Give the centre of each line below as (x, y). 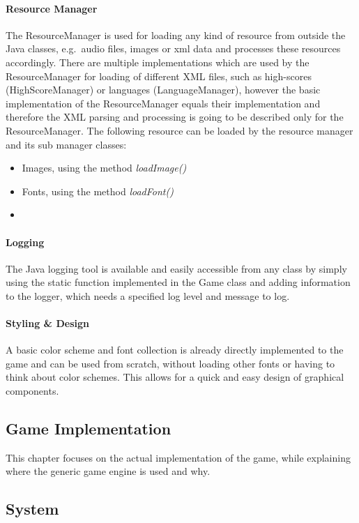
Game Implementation (89, 429)
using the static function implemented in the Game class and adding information (178, 282)
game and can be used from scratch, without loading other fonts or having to (170, 363)
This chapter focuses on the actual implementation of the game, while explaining (178, 457)
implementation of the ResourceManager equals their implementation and (163, 103)
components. (32, 391)
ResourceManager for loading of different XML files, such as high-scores (159, 76)
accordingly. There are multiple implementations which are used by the (158, 62)
